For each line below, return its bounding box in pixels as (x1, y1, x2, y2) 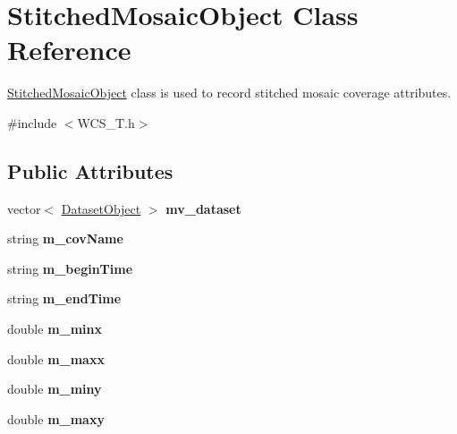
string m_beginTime (7, 259, 133, 277)
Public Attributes (7, 157, 173, 184)
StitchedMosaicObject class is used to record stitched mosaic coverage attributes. (7, 83, 452, 102)
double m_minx (7, 319, 103, 338)
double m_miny (7, 379, 102, 398)
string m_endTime (7, 289, 122, 308)
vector (7, 199, 41, 217)
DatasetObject (61, 199, 141, 217)
